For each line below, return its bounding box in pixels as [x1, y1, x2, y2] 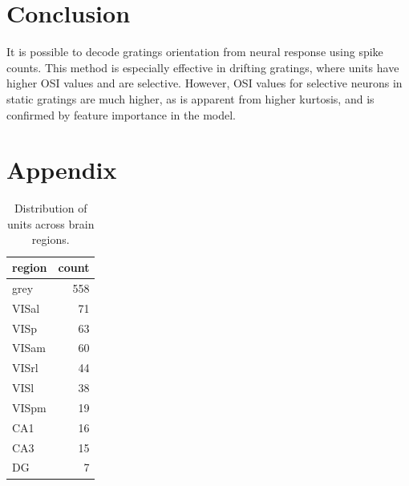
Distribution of [14, 200, 87, 217]
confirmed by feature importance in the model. [6, 106, 236, 123]
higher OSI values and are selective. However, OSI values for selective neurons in [6, 75, 403, 91]
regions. [31, 231, 70, 248]
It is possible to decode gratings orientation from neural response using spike [6, 43, 383, 60]
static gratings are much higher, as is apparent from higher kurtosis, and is [6, 90, 375, 107]
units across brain [7, 215, 95, 232]
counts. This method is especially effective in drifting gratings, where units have [6, 59, 399, 75]
